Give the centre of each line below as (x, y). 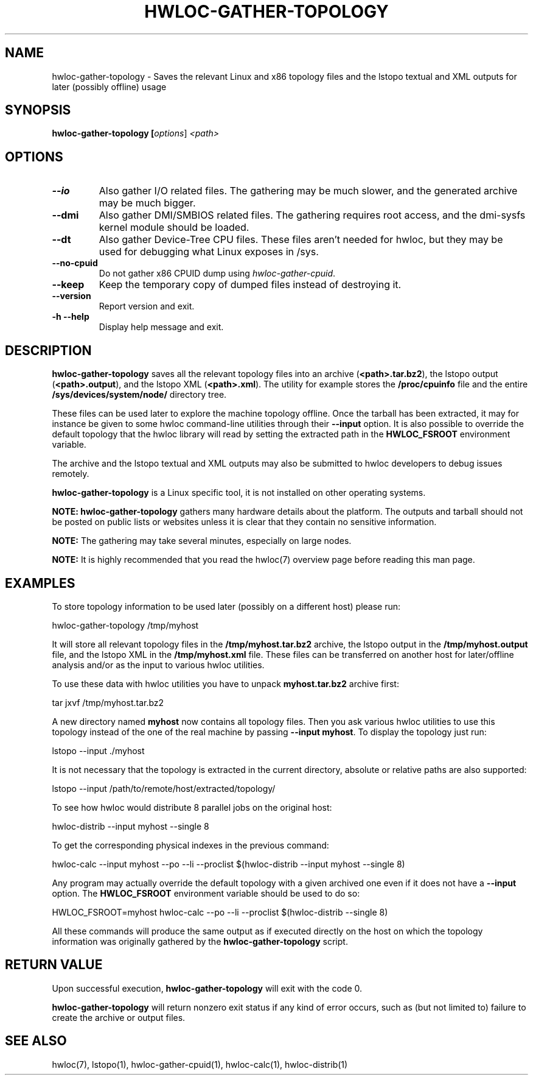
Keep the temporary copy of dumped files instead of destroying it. (250, 285)
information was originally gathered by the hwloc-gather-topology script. (200, 941)
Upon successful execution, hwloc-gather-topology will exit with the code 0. (207, 988)
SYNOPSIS (38, 110)
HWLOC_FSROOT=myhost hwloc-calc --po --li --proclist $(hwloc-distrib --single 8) (220, 912)
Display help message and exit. (161, 327)
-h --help (71, 317)
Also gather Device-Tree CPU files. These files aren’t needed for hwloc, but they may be (301, 240)
